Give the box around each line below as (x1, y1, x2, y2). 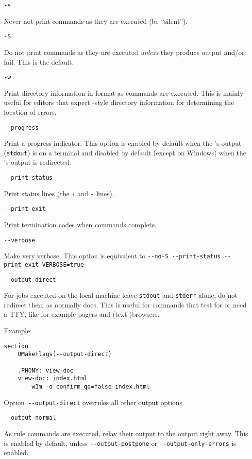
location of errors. (4, 106, 57, 117)
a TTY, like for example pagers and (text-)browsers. (4, 309, 160, 319)
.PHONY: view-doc (17, 367, 74, 374)
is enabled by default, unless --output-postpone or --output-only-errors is (4, 438, 236, 448)
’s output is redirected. (4, 157, 71, 167)
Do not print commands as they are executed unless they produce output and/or (4, 47, 245, 57)
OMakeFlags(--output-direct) (17, 351, 112, 358)
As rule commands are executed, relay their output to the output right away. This (4, 428, 248, 438)
